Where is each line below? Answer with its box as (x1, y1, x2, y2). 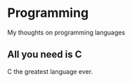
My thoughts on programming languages (7, 28, 126, 37)
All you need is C (7, 49, 82, 60)
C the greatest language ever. (7, 67, 93, 75)
